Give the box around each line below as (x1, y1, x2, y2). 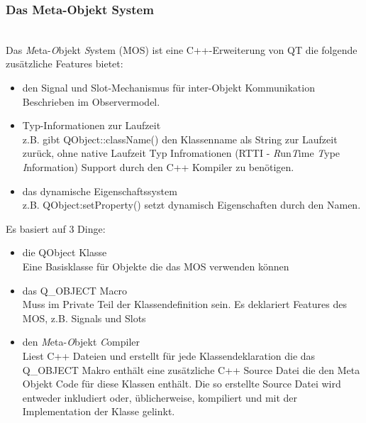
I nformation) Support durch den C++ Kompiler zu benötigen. (22, 159, 294, 174)
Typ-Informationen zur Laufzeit (22, 118, 161, 133)
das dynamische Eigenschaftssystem (22, 183, 177, 198)
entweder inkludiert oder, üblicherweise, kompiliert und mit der (22, 390, 298, 405)
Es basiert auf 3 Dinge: (6, 221, 106, 236)
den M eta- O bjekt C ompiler (22, 334, 140, 349)
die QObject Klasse (22, 245, 107, 260)
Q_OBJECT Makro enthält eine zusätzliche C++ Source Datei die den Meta (22, 362, 360, 377)
